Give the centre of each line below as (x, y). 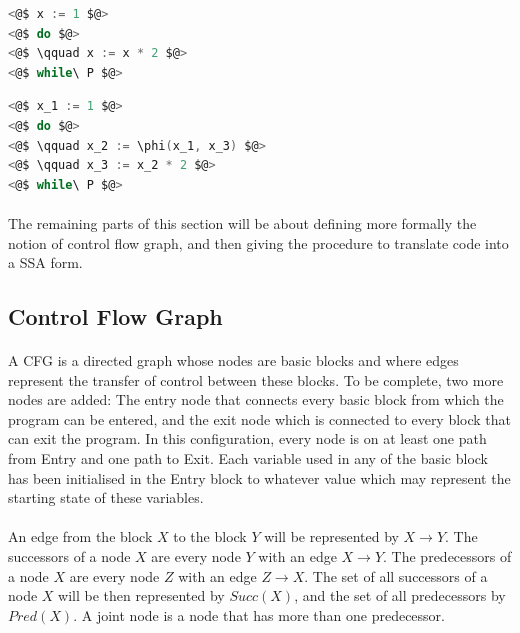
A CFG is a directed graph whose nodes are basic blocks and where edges (233, 360)
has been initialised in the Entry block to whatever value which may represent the (259, 477)
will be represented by (331, 536)
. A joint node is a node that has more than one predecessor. (259, 614)
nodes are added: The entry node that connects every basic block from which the (256, 399)
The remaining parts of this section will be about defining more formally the (242, 222)
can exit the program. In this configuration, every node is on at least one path (247, 438)
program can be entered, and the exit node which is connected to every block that (260, 418)
